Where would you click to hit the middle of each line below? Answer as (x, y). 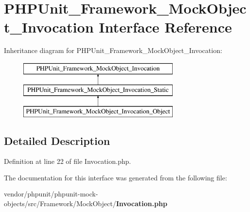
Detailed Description (57, 141)
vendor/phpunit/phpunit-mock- (51, 194)
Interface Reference (165, 27)
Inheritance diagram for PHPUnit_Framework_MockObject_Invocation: (113, 50)
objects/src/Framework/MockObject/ (60, 203)
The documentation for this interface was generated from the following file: (116, 177)
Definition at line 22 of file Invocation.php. (68, 161)
